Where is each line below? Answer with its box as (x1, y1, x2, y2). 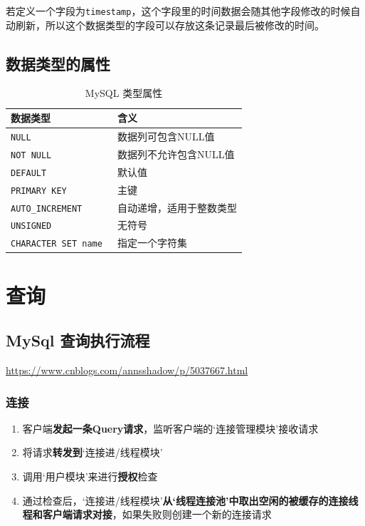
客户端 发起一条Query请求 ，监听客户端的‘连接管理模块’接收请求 (22, 421, 319, 435)
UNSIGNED (11, 221, 52, 232)
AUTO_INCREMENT (11, 203, 83, 214)
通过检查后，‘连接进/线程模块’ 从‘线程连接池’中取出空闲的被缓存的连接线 (22, 493, 359, 507)
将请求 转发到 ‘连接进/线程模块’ (22, 445, 163, 460)
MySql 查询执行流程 (6, 329, 150, 351)
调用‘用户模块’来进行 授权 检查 (22, 469, 158, 484)
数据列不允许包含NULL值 (117, 146, 235, 161)
